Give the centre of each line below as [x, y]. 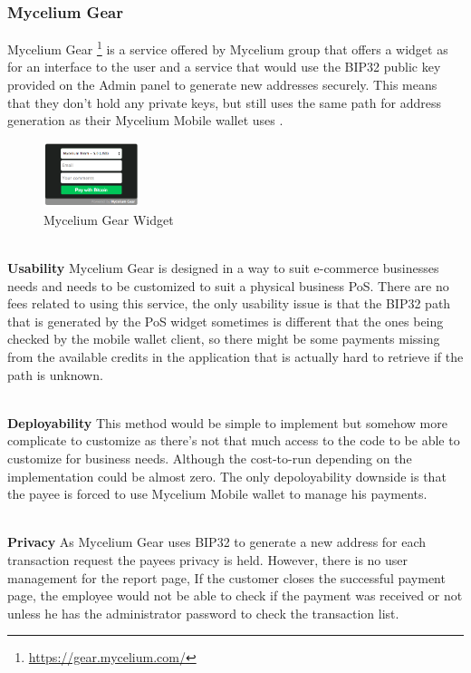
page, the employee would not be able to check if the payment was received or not [235, 595]
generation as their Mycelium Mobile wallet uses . [145, 120]
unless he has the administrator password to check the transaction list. [203, 613]
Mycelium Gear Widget [109, 219]
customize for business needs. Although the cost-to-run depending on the [210, 458]
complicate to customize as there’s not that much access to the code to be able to [234, 440]
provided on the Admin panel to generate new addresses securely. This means [222, 85]
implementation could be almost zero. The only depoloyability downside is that [227, 476]
